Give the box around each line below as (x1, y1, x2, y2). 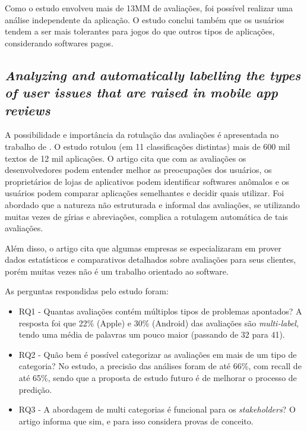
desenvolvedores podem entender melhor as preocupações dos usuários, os (5, 163, 272, 176)
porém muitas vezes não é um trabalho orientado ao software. (5, 265, 229, 277)
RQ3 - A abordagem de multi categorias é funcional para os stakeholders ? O (18, 403, 296, 416)
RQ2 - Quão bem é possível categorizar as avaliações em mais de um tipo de (18, 348, 297, 360)
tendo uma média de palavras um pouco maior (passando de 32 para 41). (18, 328, 285, 341)
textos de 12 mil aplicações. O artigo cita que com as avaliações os (5, 152, 246, 164)
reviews (5, 100, 50, 119)
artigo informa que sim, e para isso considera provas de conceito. (18, 414, 254, 427)
